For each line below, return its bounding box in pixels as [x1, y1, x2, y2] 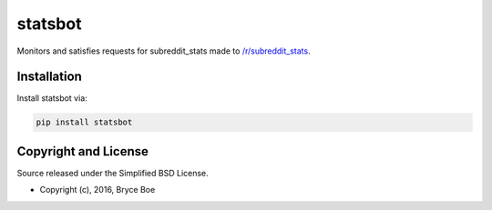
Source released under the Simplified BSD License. [16, 167, 209, 178]
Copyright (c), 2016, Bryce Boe [39, 185, 156, 195]
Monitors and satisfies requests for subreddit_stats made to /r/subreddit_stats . [16, 45, 311, 56]
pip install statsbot [36, 117, 133, 127]
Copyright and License [16, 144, 149, 159]
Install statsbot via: [16, 93, 88, 104]
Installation [16, 69, 82, 85]
